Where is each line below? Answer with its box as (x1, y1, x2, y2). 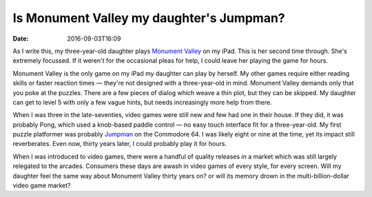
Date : (12, 34, 29, 43)
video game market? (12, 181, 72, 189)
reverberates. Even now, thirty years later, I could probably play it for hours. (12, 140, 227, 148)
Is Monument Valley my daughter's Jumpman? (12, 10, 285, 25)
